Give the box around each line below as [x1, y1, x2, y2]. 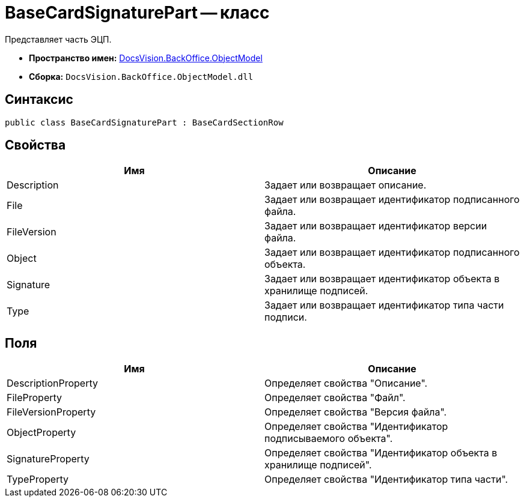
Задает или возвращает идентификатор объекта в [264, 273, 500, 285]
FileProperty [7, 392, 62, 404]
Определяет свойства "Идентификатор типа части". [264, 473, 508, 486]
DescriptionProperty [7, 377, 98, 390]
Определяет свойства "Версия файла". [264, 406, 447, 419]
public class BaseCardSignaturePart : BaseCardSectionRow [5, 117, 284, 127]
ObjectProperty [7, 426, 76, 439]
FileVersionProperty [7, 406, 96, 419]
